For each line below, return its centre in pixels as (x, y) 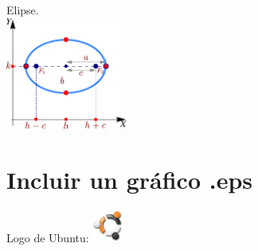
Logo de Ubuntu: (48, 237)
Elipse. (23, 10)
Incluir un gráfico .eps (130, 179)
